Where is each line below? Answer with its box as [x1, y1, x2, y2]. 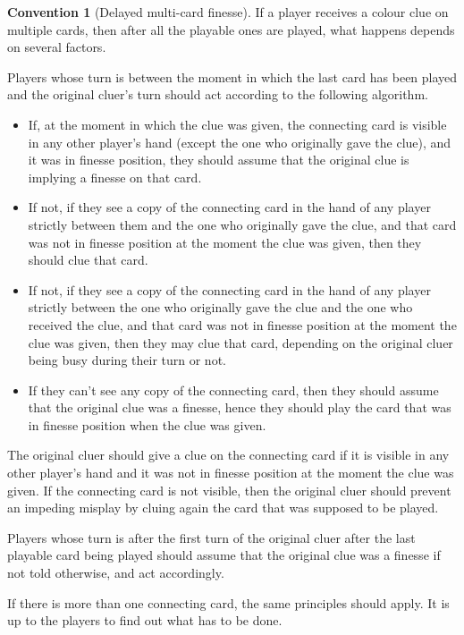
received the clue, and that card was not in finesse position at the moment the [28, 315, 457, 334]
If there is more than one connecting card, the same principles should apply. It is [7, 593, 450, 612]
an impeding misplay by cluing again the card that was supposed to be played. [7, 498, 439, 517]
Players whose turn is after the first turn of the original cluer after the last [7, 528, 416, 546]
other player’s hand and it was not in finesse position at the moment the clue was [7, 463, 454, 482]
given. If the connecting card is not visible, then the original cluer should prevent [7, 480, 451, 499]
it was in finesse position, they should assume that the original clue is [28, 150, 409, 169]
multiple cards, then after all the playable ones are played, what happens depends [7, 20, 455, 38]
